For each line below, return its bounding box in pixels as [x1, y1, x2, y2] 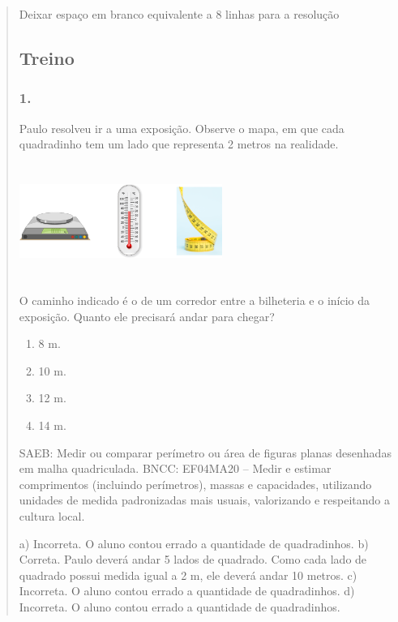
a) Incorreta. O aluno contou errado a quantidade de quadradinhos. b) [19, 534, 369, 551]
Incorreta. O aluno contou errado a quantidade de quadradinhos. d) [19, 582, 355, 599]
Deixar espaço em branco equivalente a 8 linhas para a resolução [19, 6, 340, 22]
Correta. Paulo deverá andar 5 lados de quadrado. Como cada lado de [19, 551, 367, 568]
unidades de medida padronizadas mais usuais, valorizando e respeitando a [19, 491, 390, 508]
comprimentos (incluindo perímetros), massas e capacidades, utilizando [19, 475, 372, 492]
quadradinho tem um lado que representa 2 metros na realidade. [19, 135, 339, 152]
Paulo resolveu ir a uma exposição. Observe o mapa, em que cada [19, 119, 345, 136]
